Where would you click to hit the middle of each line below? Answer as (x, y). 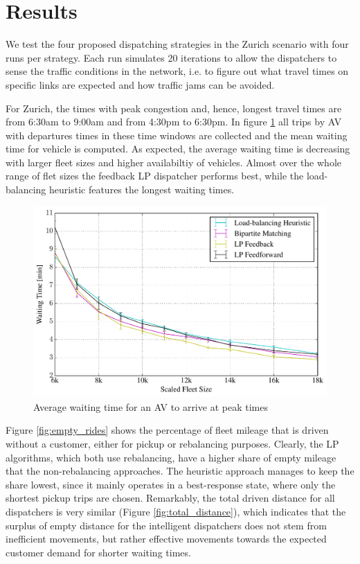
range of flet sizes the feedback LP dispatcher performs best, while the (155, 176)
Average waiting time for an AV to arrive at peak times (151, 406)
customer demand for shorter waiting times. (98, 552)
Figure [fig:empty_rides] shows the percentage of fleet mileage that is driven (167, 430)
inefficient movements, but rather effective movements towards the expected (166, 539)
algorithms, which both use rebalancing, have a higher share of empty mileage (171, 457)
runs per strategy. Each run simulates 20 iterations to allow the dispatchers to (171, 57)
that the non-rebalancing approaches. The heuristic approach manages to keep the (180, 471)
